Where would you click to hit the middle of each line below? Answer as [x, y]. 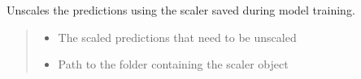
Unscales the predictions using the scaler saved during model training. [181, 10]
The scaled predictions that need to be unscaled [177, 37]
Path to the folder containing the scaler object [173, 64]
